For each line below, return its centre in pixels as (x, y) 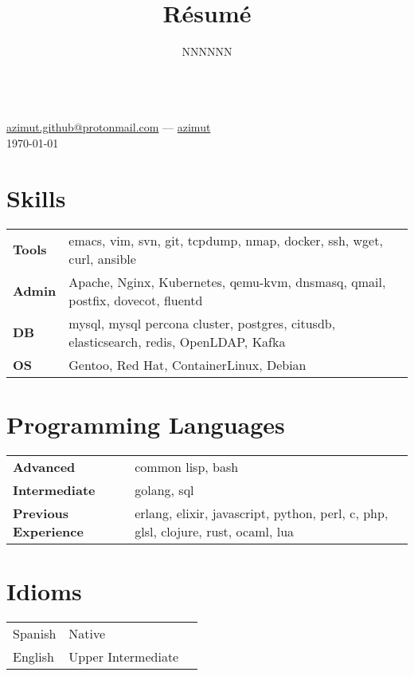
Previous (41, 513)
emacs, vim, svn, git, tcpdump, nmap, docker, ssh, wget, (226, 240)
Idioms (44, 590)
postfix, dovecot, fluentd (136, 300)
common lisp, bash (187, 466)
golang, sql (164, 489)
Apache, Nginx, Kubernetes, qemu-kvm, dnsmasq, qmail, (227, 281)
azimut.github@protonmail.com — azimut (109, 127)
